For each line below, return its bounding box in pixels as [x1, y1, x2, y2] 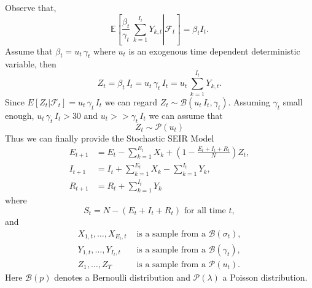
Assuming [233, 95, 270, 108]
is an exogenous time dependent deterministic [128, 44, 300, 57]
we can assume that [149, 108, 223, 121]
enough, [5, 108, 34, 121]
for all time [184, 206, 226, 215]
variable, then [5, 58, 57, 70]
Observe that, [5, 1, 57, 13]
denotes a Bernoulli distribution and [54, 270, 190, 283]
